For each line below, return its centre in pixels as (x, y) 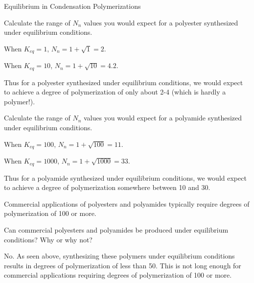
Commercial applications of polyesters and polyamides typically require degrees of (127, 203)
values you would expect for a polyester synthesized (161, 22)
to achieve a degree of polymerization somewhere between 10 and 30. (107, 187)
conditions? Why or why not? (48, 239)
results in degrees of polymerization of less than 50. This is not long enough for (123, 265)
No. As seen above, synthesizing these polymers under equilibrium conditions (119, 256)
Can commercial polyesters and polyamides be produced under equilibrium (116, 229)
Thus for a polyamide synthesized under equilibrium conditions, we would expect (125, 177)
